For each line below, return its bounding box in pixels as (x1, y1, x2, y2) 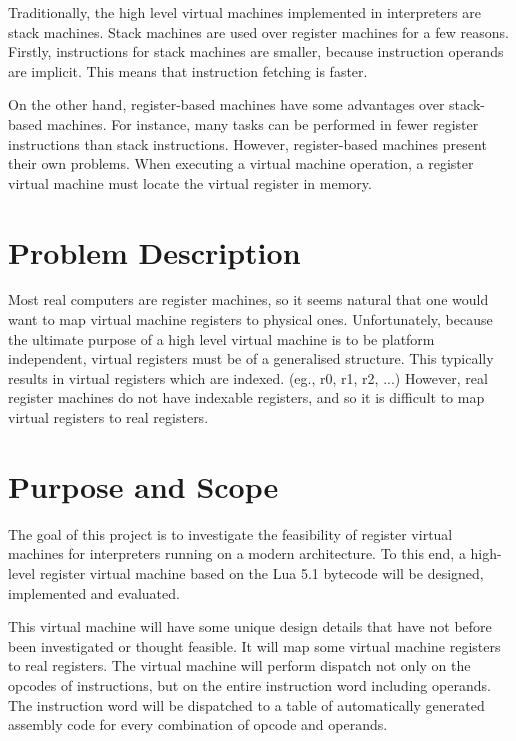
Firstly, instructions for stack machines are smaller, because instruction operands (8, 41, 504, 62)
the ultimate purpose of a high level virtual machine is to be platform (8, 328, 435, 349)
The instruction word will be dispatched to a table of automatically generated (8, 694, 485, 715)
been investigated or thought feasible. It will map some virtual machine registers (8, 635, 501, 656)
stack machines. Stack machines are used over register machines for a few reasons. (8, 21, 509, 42)
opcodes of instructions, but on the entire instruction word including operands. (8, 674, 491, 695)
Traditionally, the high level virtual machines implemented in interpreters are (8, 2, 481, 22)
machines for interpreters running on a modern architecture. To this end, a (8, 543, 466, 564)
